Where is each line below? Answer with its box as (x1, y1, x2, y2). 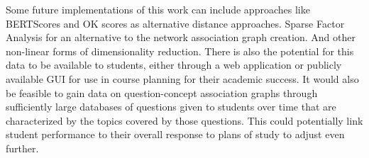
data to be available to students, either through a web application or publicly (6, 57, 342, 72)
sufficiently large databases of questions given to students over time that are (6, 99, 336, 114)
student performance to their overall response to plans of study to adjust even (6, 127, 345, 142)
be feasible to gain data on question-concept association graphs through (6, 85, 318, 100)
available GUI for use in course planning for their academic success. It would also (6, 71, 359, 86)
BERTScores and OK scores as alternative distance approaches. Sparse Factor (6, 16, 345, 30)
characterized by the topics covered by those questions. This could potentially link (6, 113, 363, 128)
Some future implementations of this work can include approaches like (6, 2, 310, 16)
